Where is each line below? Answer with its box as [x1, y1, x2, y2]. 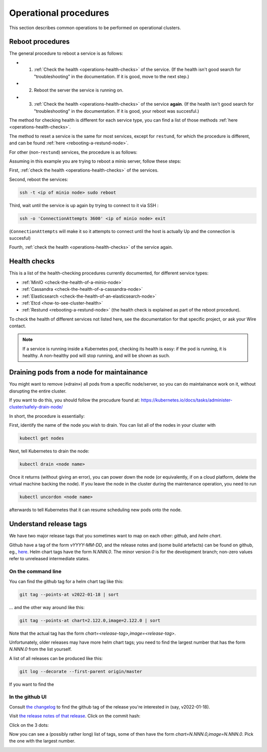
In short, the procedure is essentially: [9, 413, 85, 419]
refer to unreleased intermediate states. [9, 556, 90, 562]
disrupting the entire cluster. [9, 388, 67, 394]
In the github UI [9, 694, 47, 701]
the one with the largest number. [9, 738, 76, 744]
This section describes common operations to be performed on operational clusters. [9, 25, 181, 31]
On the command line [9, 568, 62, 575]
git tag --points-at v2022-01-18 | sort [19, 591, 119, 597]
